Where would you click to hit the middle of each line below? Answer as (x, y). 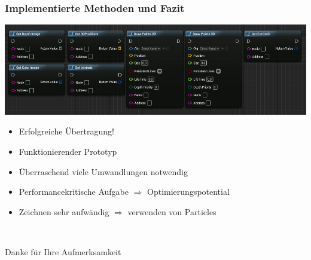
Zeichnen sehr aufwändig (64, 211)
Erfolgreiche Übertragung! (66, 131)
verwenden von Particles (172, 211)
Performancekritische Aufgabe (74, 192)
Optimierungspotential (188, 192)
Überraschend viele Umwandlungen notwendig (103, 171)
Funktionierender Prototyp (68, 151)
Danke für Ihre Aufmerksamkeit (63, 251)
